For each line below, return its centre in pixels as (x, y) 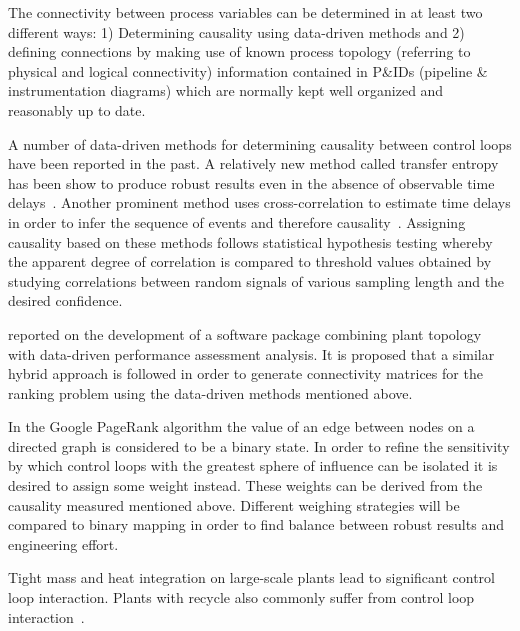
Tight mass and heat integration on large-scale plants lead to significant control (251, 577)
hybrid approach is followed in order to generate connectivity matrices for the (245, 373)
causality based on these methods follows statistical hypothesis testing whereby (250, 241)
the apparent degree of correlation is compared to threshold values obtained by (250, 261)
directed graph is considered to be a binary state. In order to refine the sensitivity (259, 445)
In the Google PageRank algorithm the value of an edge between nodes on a (241, 426)
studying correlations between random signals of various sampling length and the (256, 280)
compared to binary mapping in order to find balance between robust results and (256, 524)
